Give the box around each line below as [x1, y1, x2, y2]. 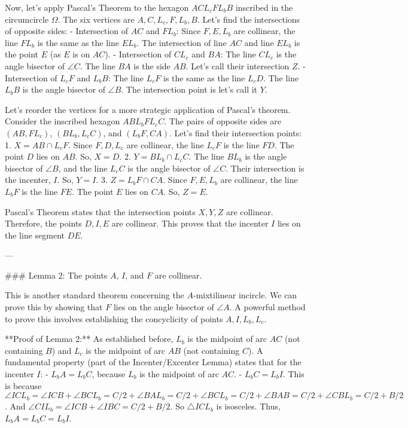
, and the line [58, 161, 108, 174]
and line [244, 36, 274, 48]
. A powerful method [229, 301, 306, 313]
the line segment [5, 228, 65, 241]
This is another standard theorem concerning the [5, 289, 184, 301]
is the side [133, 59, 170, 72]
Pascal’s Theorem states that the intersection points [5, 205, 196, 218]
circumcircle [5, 13, 49, 25]
